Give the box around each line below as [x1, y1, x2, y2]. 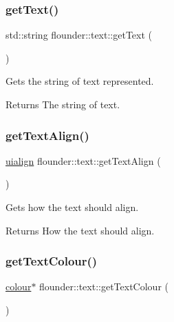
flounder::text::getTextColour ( [39, 279, 169, 294]
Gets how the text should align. [6, 200, 139, 214]
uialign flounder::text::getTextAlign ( [6, 153, 161, 168]
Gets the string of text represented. [6, 74, 154, 88]
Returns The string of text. [6, 97, 120, 111]
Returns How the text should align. [6, 223, 155, 237]
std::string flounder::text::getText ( [6, 28, 152, 42]
